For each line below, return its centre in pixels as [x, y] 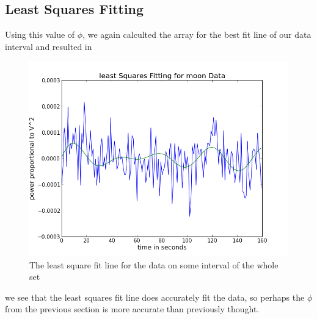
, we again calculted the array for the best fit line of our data [197, 34]
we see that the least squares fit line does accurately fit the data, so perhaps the [155, 297]
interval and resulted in [49, 46]
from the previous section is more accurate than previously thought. [132, 309]
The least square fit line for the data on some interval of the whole [154, 264]
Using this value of [40, 34]
